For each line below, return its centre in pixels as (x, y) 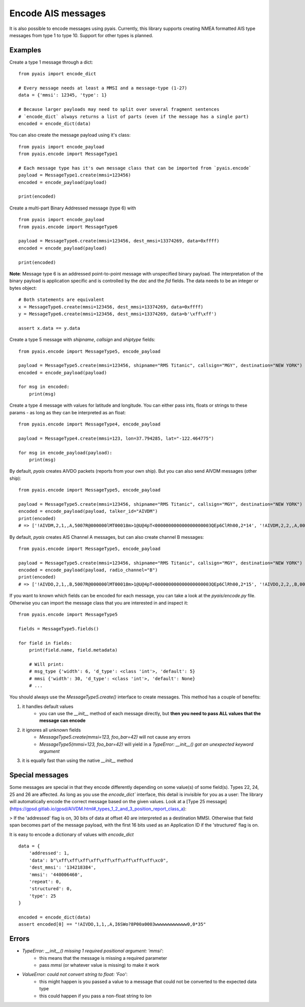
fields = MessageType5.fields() (59, 629)
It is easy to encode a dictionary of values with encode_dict (72, 834)
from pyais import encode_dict (57, 74)
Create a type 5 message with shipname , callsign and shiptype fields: (82, 340)
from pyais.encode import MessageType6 (68, 227)
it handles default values (48, 706)
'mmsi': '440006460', (56, 875)
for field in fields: (45, 643)
